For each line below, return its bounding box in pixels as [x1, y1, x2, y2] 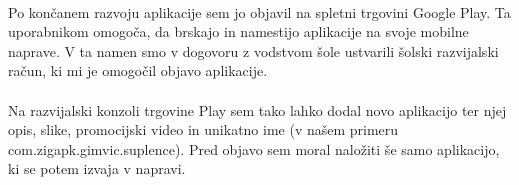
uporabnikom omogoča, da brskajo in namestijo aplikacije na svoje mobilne [8, 21, 469, 42]
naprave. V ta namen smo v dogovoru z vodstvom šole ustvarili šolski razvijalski [8, 40, 499, 61]
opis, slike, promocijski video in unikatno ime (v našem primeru [8, 119, 399, 140]
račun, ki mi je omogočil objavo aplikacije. [8, 60, 268, 81]
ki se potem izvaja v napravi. [8, 158, 186, 179]
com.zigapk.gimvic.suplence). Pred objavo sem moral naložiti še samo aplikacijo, [8, 138, 500, 159]
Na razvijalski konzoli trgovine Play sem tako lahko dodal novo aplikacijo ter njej [8, 99, 507, 120]
